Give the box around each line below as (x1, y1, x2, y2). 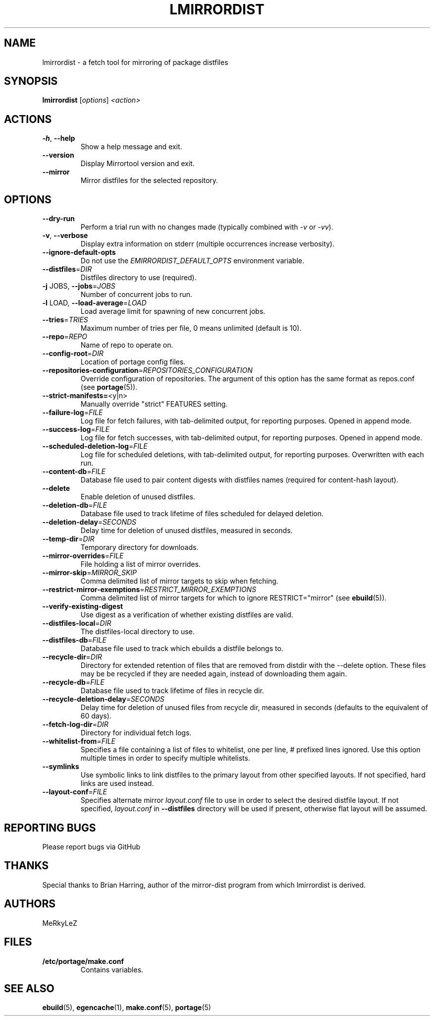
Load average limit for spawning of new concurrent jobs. (80, 307, 266, 316)
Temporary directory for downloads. (80, 543, 199, 552)
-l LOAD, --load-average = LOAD (42, 299, 147, 307)
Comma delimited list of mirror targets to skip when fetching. (80, 577, 278, 586)
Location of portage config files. (80, 358, 186, 366)
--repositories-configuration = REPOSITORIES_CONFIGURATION (42, 366, 253, 375)
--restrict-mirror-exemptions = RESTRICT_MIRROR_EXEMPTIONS (42, 585, 257, 594)
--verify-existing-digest (42, 602, 123, 611)
